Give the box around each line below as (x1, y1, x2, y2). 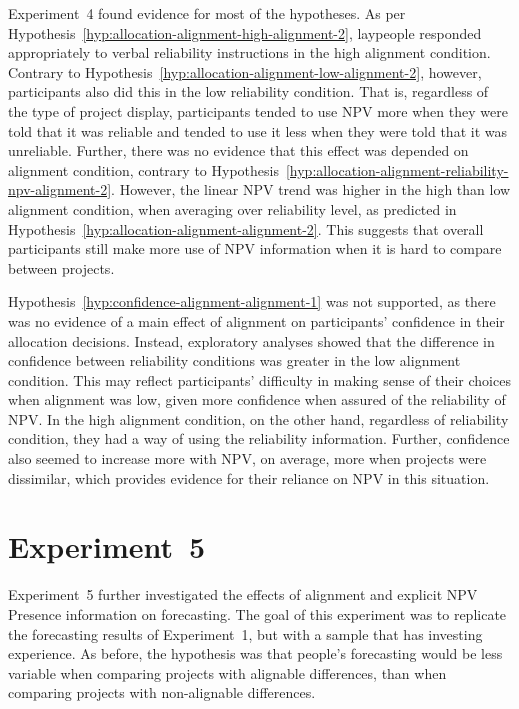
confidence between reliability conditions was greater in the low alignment (8, 350, 461, 371)
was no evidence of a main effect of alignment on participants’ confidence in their (8, 310, 505, 331)
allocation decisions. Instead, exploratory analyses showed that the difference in (8, 330, 495, 351)
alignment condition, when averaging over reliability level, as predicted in (8, 198, 457, 219)
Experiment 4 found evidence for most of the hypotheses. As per (8, 3, 406, 23)
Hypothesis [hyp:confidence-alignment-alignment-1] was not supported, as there (8, 291, 496, 312)
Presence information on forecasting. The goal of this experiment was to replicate (8, 603, 507, 624)
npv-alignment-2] (8, 179, 112, 200)
